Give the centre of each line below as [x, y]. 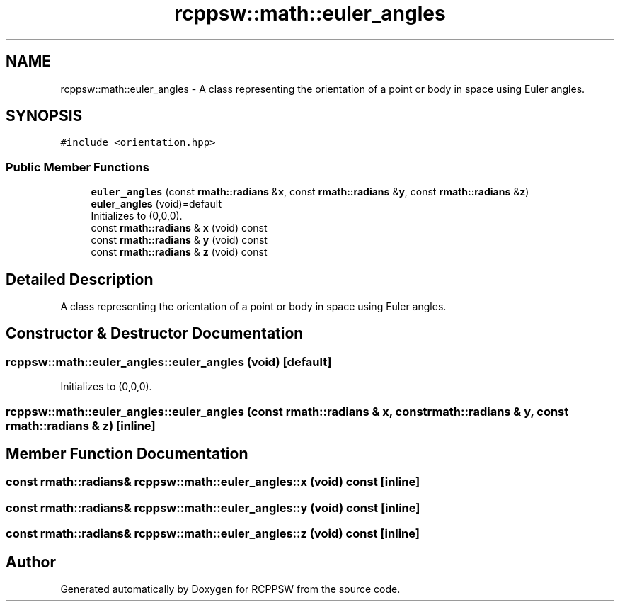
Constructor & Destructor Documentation [155, 334]
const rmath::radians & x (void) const [179, 228]
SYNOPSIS [44, 116]
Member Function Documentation [127, 454]
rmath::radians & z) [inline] [81, 425]
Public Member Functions [77, 167]
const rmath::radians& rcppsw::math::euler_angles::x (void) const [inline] [213, 482]
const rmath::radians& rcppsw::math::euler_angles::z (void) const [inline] [213, 534]
